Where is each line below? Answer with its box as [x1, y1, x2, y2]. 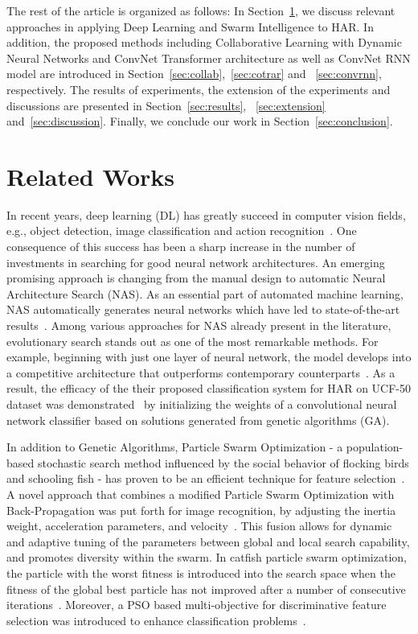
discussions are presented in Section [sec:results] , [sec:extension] [6, 97, 326, 113]
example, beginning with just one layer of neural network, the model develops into [6, 348, 412, 365]
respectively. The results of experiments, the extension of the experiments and [6, 80, 391, 97]
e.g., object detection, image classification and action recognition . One [6, 222, 357, 239]
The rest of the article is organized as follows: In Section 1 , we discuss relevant [6, 2, 395, 19]
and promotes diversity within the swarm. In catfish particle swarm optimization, [6, 549, 407, 566]
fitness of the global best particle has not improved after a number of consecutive [6, 580, 406, 597]
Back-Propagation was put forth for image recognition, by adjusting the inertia [6, 501, 396, 518]
